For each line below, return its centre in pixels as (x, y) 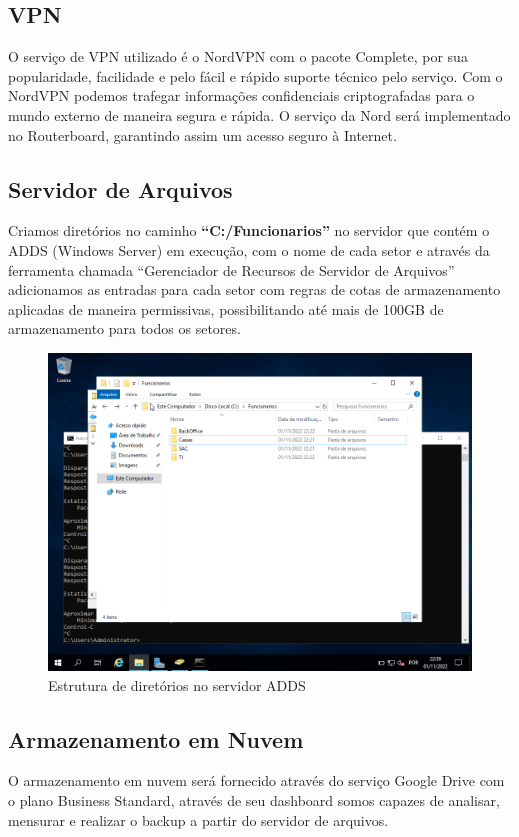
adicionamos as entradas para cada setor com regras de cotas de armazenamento (254, 289)
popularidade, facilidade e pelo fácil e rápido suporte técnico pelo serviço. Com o (255, 75)
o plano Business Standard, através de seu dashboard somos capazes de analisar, (254, 799)
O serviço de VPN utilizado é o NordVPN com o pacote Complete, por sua (238, 56)
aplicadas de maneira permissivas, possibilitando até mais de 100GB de (226, 308)
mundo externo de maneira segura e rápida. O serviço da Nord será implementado (259, 114)
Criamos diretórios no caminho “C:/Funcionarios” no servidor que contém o (249, 230)
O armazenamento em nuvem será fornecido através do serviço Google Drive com (256, 780)
